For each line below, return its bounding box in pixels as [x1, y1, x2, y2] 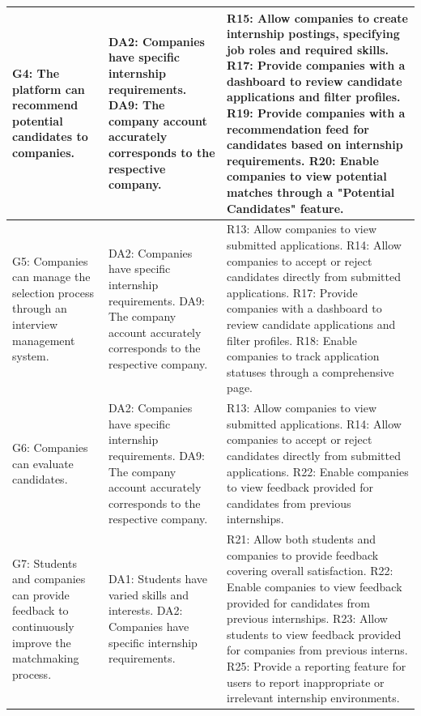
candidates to [12, 128, 88, 145]
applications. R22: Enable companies [227, 462, 409, 479]
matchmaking [12, 650, 79, 667]
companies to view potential [227, 168, 387, 185]
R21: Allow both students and [227, 531, 376, 548]
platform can [12, 80, 85, 97]
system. [12, 347, 49, 364]
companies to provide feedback [227, 546, 379, 563]
